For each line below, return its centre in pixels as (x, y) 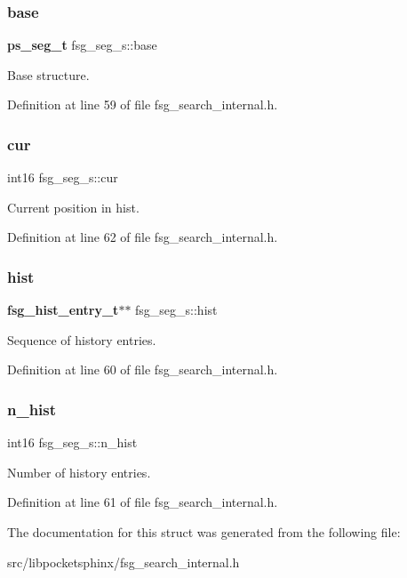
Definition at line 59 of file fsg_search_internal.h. (143, 104)
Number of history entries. (79, 472)
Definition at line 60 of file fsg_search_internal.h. (143, 369)
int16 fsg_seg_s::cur (63, 177)
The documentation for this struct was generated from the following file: (204, 532)
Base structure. (48, 74)
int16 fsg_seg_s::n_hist (72, 442)
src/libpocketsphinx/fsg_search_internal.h (124, 562)
